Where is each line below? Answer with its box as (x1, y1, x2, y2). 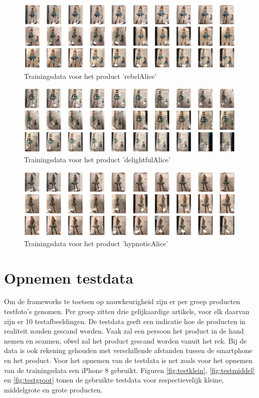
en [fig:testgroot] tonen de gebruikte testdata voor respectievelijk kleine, (4, 375, 224, 385)
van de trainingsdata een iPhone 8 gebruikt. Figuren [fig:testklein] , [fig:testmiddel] (4, 365, 255, 375)
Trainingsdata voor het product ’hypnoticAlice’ (24, 238, 168, 248)
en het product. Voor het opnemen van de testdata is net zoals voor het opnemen (4, 355, 253, 366)
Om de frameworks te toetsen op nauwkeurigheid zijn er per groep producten (4, 296, 240, 307)
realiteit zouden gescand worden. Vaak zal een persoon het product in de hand (4, 326, 244, 336)
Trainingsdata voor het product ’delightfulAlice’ (24, 154, 171, 165)
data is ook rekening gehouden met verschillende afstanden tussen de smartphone (4, 345, 253, 356)
